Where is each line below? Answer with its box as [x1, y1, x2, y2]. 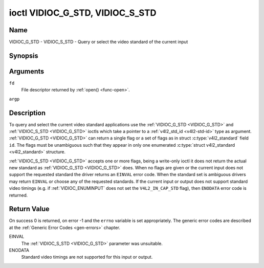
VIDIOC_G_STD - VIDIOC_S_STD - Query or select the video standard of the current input [9, 39, 188, 45]
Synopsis [9, 51, 39, 60]
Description [9, 109, 46, 117]
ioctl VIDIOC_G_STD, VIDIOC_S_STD [9, 7, 156, 18]
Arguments [9, 67, 44, 75]
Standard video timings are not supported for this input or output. [21, 254, 153, 260]
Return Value [9, 205, 50, 213]
